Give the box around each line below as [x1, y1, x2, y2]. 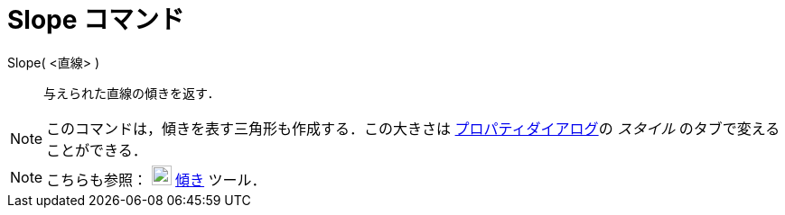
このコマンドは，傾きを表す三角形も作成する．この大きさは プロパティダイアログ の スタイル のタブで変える [46, 119, 780, 138]
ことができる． [46, 140, 147, 159]
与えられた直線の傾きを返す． [43, 85, 220, 101]
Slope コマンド [7, 4, 185, 35]
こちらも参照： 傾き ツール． [46, 170, 266, 189]
